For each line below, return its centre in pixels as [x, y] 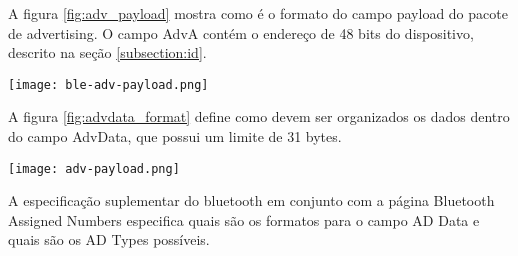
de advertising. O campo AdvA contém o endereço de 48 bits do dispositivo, [241, 32]
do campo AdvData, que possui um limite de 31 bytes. [175, 136]
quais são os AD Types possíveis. [109, 239]
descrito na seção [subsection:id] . [107, 52]
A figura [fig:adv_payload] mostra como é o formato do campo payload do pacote [258, 13]
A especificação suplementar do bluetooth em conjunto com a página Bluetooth [251, 200]
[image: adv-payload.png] [94, 168]
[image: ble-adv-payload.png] [108, 84]
